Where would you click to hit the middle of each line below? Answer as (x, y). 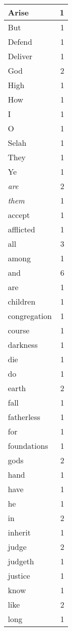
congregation (30, 316)
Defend (20, 42)
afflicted (22, 229)
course (19, 330)
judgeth (21, 561)
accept (19, 215)
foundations (28, 446)
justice (19, 576)
